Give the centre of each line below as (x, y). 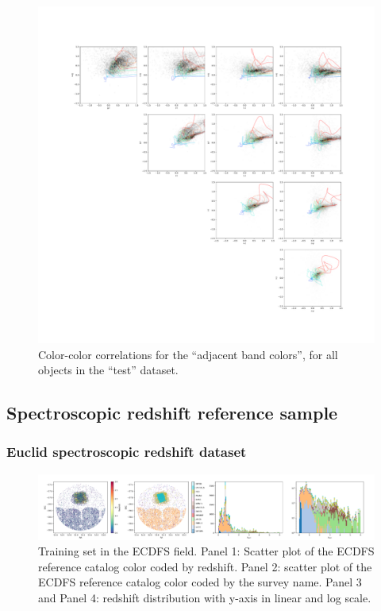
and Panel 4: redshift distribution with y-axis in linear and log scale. (205, 598)
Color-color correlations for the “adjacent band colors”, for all (188, 354)
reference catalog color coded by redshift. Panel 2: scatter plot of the (205, 566)
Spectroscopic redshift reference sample (172, 413)
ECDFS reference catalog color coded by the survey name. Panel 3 (200, 582)
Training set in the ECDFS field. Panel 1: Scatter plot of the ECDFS (206, 551)
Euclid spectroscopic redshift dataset (127, 452)
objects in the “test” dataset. (108, 370)
